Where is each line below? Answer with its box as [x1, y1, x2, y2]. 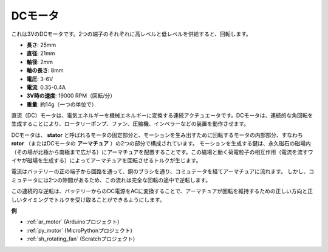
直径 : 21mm [26, 50, 55, 57]
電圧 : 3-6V [26, 75, 53, 82]
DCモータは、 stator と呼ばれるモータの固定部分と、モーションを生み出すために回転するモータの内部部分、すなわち [11, 131, 303, 139]
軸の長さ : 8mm [26, 67, 64, 74]
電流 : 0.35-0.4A [26, 84, 66, 91]
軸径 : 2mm [26, 58, 53, 65]
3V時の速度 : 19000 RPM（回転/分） [26, 92, 115, 99]
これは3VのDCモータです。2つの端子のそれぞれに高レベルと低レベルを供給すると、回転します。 [11, 30, 251, 38]
